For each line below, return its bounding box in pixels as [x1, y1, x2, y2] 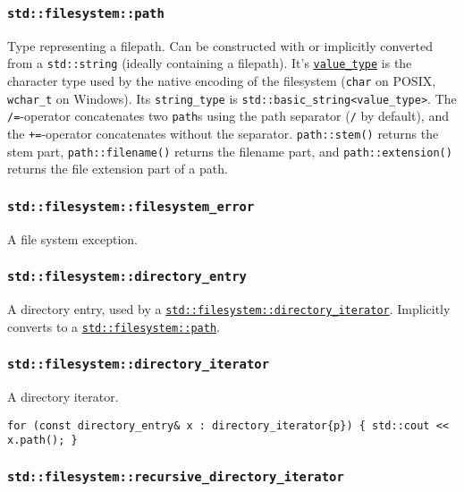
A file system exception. [7, 229, 138, 248]
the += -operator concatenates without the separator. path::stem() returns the [7, 124, 439, 142]
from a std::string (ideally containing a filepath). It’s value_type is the [7, 54, 412, 72]
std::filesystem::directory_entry [7, 269, 247, 284]
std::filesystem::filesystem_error [7, 199, 255, 214]
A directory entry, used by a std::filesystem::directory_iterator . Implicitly [7, 300, 451, 318]
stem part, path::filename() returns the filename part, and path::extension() [7, 141, 452, 160]
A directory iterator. [7, 387, 119, 406]
